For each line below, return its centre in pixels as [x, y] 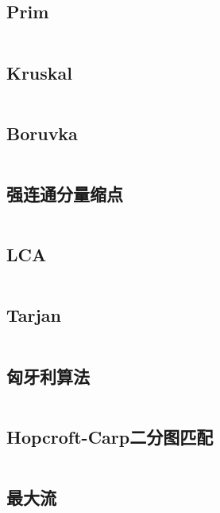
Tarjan [34, 315]
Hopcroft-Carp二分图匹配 [110, 436]
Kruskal [40, 72]
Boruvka [42, 133]
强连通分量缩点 [65, 194]
